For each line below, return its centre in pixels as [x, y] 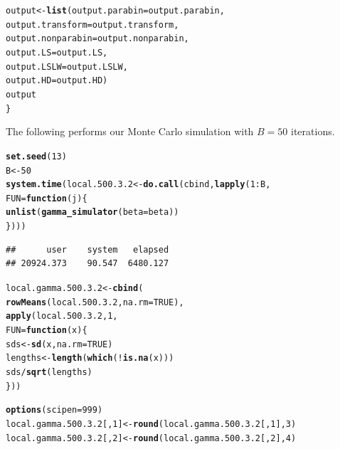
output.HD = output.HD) [57, 81]
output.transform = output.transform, [92, 25]
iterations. [313, 131]
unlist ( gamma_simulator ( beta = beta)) [92, 212]
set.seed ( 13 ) [36, 156]
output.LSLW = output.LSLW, [67, 67]
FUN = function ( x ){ [47, 330]
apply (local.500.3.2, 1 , [62, 316]
